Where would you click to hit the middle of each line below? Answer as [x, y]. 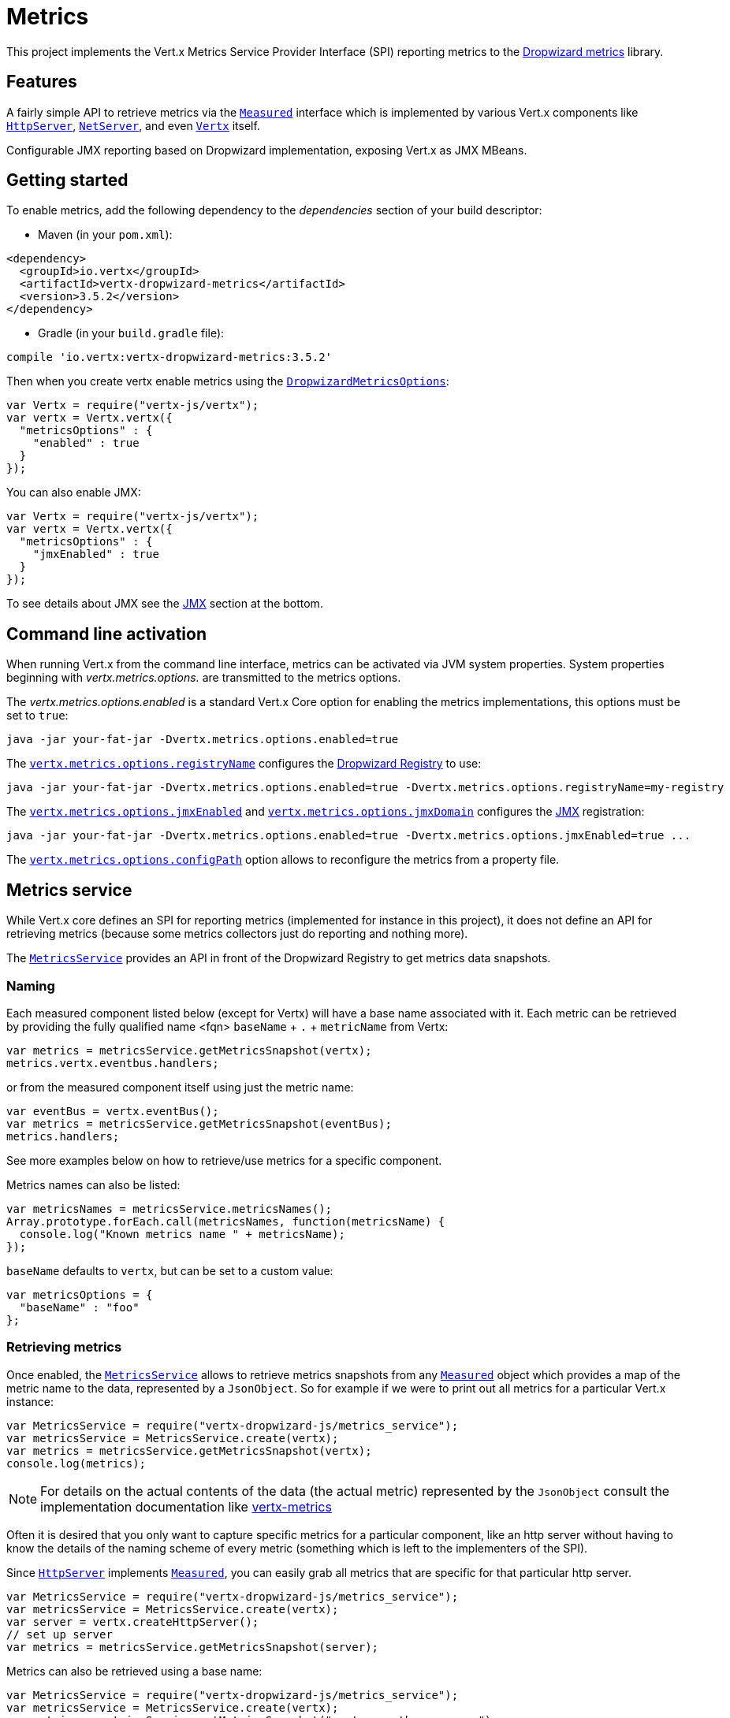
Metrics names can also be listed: [93, 1184]
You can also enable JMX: [74, 493]
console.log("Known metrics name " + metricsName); [182, 1234]
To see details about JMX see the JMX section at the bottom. [165, 604]
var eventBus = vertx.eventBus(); [113, 1111]
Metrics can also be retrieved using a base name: [134, 1671]
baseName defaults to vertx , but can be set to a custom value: [170, 1270]
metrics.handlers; [63, 1136]
